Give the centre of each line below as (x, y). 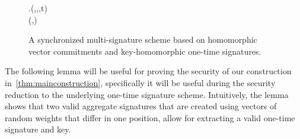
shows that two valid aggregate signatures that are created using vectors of (141, 106)
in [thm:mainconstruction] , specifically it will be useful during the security (140, 82)
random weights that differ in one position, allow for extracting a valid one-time (150, 117)
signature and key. (38, 129)
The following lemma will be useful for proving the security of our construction (148, 71)
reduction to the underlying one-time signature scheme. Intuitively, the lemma (147, 94)
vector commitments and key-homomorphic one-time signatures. (145, 51)
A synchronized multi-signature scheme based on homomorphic (143, 40)
